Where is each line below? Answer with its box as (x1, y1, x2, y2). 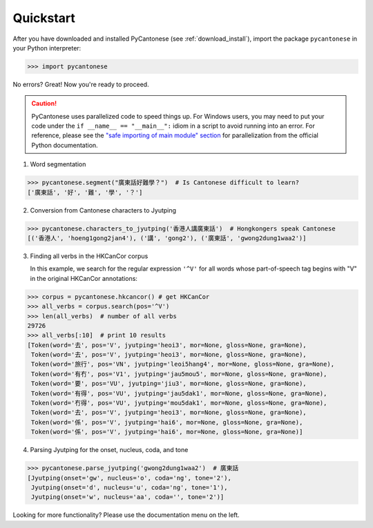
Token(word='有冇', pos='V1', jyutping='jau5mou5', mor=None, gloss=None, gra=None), (31, 370, 327, 378)
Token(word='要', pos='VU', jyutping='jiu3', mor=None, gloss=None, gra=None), (31, 380, 307, 388)
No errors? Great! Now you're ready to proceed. (12, 80, 149, 88)
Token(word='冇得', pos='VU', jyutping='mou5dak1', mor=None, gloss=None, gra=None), (31, 399, 327, 407)
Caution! (31, 99, 57, 108)
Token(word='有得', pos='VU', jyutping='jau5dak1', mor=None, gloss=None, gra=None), (31, 389, 327, 397)
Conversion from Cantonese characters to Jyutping (30, 206, 176, 214)
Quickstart (12, 10, 76, 26)
